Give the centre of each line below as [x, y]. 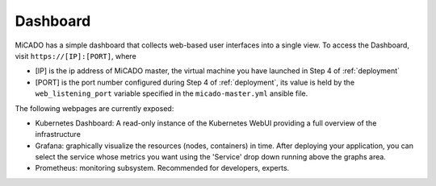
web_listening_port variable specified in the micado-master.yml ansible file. [172, 93]
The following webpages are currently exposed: [94, 108]
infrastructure [58, 134]
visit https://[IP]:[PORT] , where [75, 56]
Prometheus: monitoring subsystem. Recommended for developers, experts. [162, 168]
